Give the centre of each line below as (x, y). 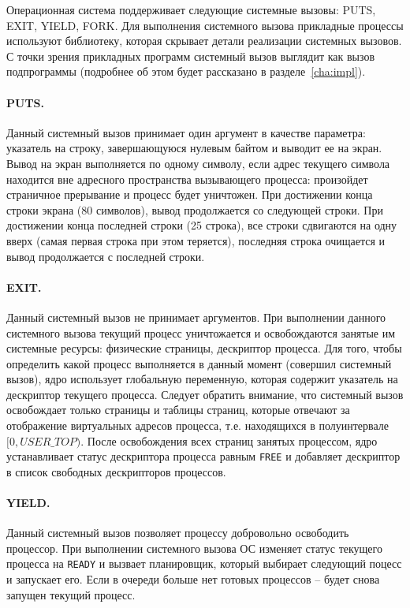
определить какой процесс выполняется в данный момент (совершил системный (199, 363)
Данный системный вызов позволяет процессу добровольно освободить (178, 533)
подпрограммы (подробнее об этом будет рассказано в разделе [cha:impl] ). (186, 71)
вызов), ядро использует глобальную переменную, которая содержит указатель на (202, 379)
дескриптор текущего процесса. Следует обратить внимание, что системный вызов (205, 394)
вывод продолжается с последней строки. (106, 256)
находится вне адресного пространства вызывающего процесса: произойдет (187, 179)
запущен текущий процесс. (71, 594)
